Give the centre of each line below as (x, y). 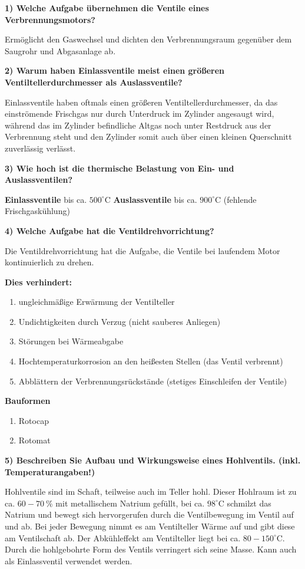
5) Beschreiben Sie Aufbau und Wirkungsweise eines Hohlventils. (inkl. (153, 460)
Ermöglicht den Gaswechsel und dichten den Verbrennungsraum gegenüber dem (148, 39)
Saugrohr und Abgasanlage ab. (60, 50)
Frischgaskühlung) (37, 211)
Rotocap (34, 420)
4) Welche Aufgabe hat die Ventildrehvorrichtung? (110, 230)
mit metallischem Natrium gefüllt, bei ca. (130, 503)
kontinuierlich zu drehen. (49, 262)
